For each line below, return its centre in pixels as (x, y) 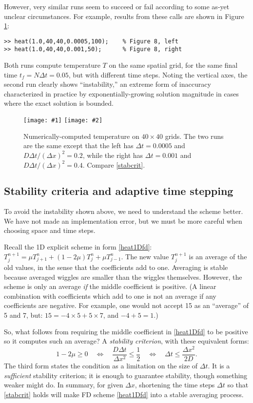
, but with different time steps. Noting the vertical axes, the (158, 74)
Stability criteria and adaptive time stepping (119, 191)
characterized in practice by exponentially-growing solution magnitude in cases (121, 93)
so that (238, 385)
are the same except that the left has (78, 145)
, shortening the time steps (175, 385)
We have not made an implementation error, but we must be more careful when (123, 221)
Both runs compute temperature (52, 65)
